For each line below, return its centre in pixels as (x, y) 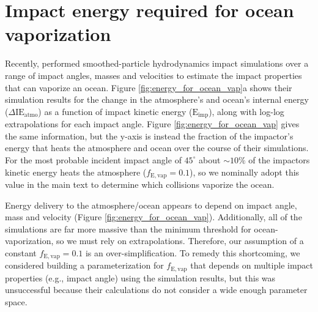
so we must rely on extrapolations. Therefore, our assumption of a (180, 241)
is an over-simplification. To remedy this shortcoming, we (193, 252)
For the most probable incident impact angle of (93, 159)
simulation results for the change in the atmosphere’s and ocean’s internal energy (157, 99)
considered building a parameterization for (84, 265)
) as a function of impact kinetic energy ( (115, 111)
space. (16, 302)
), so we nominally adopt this (245, 172)
